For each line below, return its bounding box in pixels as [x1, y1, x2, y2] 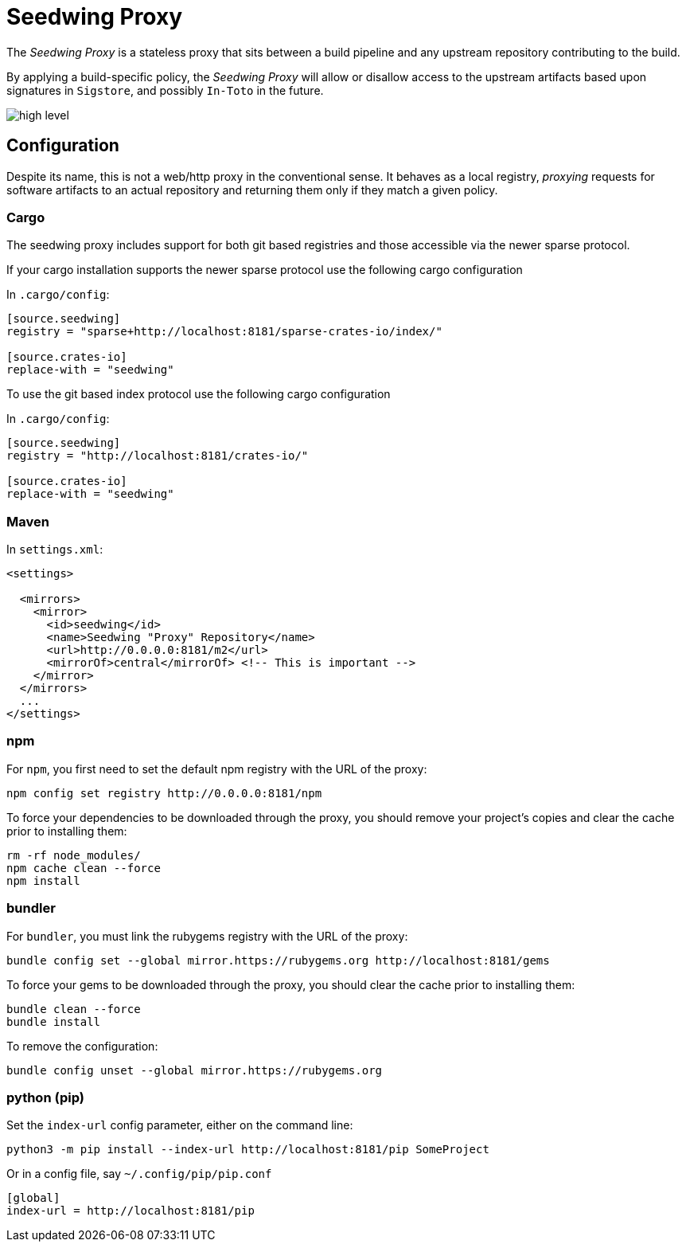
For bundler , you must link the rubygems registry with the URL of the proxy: [6, 929, 408, 943]
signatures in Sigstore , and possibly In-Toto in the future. [6, 83, 324, 97]
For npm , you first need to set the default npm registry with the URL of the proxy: [6, 761, 427, 776]
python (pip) [6, 1089, 84, 1105]
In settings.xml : [6, 542, 103, 557]
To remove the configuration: [6, 1039, 158, 1053]
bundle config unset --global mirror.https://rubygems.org [6, 1063, 383, 1077]
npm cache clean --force [6, 861, 161, 874]
